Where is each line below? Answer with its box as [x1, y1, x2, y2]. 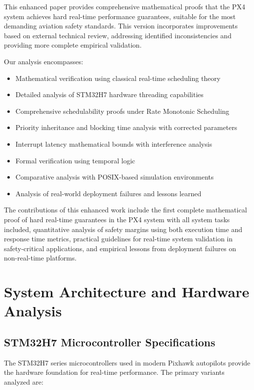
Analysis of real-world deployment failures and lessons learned [15, 188, 202, 198]
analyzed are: [4, 376, 44, 387]
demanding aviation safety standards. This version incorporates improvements [4, 21, 238, 31]
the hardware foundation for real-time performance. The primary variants [4, 367, 225, 377]
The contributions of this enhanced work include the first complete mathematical [4, 205, 247, 215]
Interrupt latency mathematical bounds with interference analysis [15, 138, 212, 149]
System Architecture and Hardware [4, 282, 250, 302]
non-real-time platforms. [4, 253, 77, 263]
